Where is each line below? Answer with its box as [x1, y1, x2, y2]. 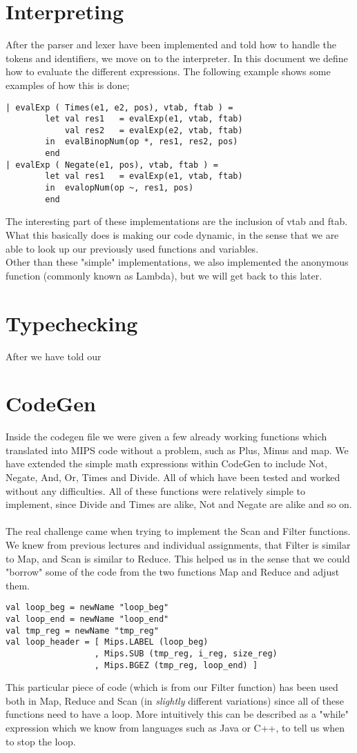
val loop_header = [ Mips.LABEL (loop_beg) [6, 637, 209, 647]
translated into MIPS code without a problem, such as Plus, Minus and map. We [6, 442, 349, 457]
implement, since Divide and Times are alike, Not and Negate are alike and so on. [6, 497, 352, 511]
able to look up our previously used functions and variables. [6, 241, 259, 255]
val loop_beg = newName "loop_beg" [6, 603, 169, 613]
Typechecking [6, 309, 138, 337]
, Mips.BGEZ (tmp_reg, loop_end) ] [94, 660, 258, 670]
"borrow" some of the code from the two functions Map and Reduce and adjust [6, 565, 340, 579]
